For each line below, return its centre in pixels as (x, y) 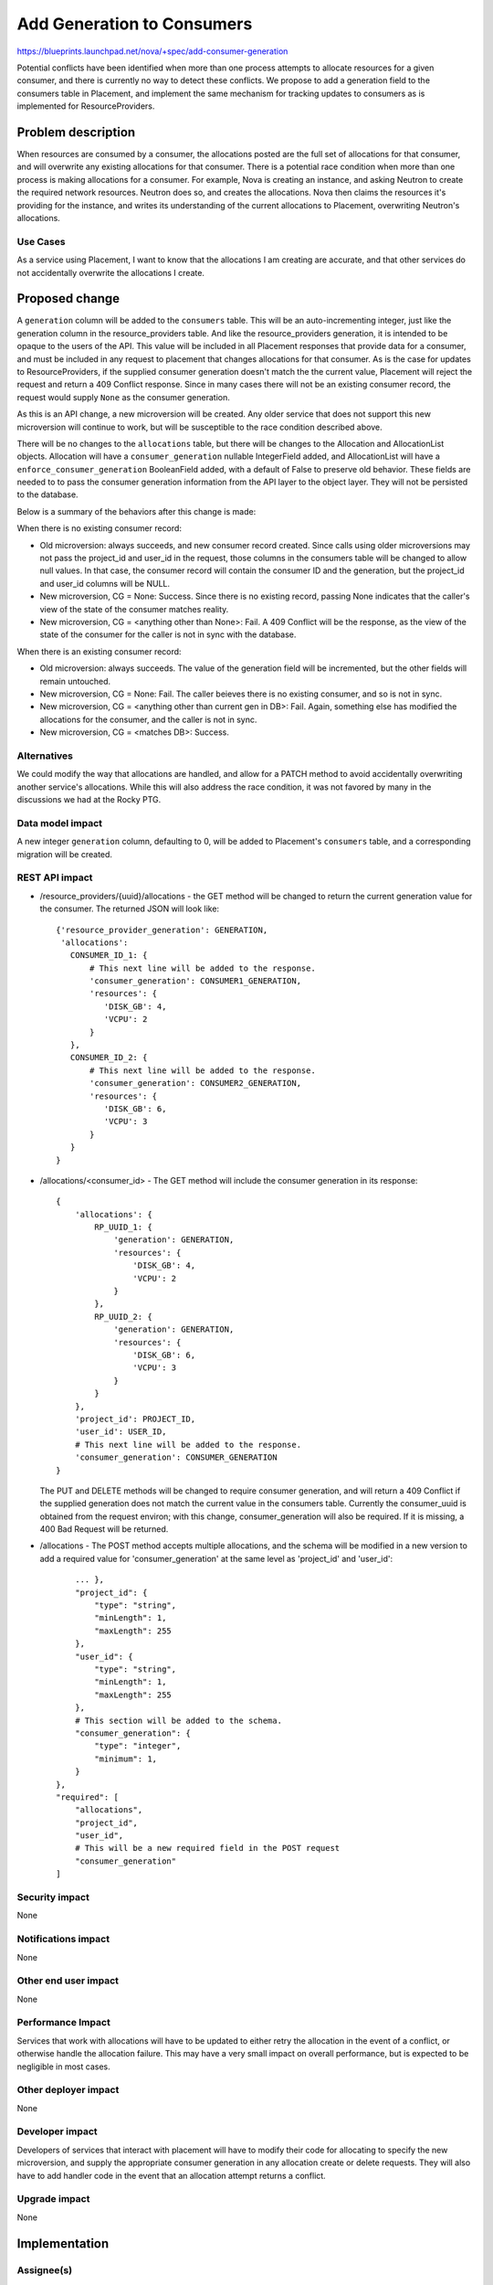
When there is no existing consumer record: (100, 528)
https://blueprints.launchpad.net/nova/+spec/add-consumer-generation (152, 51)
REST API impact (55, 877)
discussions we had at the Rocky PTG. (89, 800)
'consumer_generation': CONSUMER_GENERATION (176, 1457)
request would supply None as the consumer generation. (123, 397)
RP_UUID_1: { (123, 1228)
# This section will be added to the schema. (178, 1720)
